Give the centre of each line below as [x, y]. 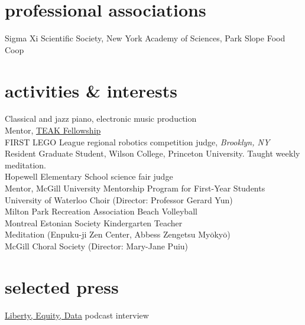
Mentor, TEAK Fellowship [53, 130]
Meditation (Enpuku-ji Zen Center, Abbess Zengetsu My [108, 234]
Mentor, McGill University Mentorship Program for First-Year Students [135, 188]
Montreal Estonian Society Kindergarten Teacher [94, 222]
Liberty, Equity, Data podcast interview [77, 315]
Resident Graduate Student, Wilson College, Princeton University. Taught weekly [152, 153]
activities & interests [91, 90]
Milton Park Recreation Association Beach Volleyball [101, 211]
